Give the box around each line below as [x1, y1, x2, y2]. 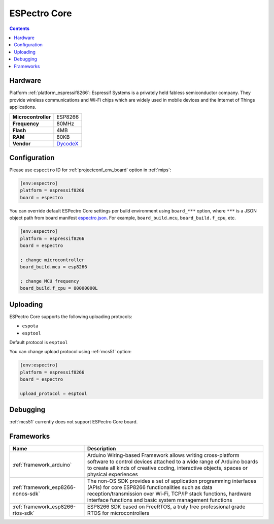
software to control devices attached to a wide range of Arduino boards [87, 458, 258, 465]
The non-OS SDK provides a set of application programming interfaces [87, 478, 256, 485]
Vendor [12, 140, 31, 147]
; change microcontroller [20, 257, 85, 263]
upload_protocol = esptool [20, 390, 87, 396]
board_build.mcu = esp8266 [20, 264, 87, 270]
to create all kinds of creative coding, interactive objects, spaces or [87, 465, 248, 472]
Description [87, 445, 116, 452]
